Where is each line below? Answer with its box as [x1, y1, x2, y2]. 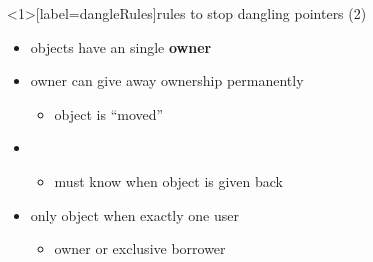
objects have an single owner [30, 36, 212, 57]
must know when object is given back [54, 170, 284, 191]
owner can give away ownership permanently [30, 70, 304, 91]
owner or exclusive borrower [54, 238, 226, 259]
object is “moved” [54, 103, 164, 124]
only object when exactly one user [30, 204, 239, 225]
